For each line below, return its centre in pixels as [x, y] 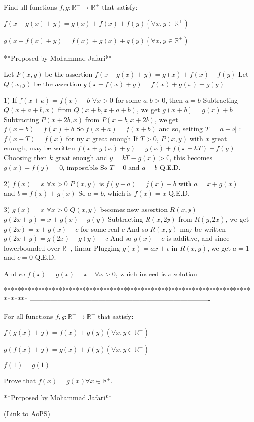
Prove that [20, 381]
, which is [117, 193]
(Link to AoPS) [27, 413]
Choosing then [26, 157]
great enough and [81, 157]
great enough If [115, 138]
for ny [75, 138]
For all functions [29, 316]
